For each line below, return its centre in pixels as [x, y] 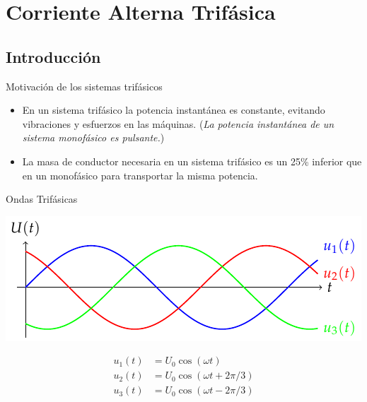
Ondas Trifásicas [42, 199]
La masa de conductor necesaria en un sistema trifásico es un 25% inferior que [192, 161]
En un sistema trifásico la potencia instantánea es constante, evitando [174, 110]
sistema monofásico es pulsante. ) [93, 137]
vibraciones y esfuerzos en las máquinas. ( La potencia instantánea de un [178, 123]
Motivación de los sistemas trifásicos [84, 86]
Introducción [53, 56]
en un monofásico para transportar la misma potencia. [140, 175]
